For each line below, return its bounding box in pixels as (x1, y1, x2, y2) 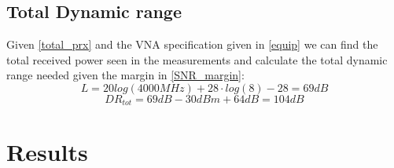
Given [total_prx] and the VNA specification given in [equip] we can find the (6, 36, 378, 53)
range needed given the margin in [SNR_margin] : (6, 67, 245, 83)
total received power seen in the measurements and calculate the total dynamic (6, 51, 388, 68)
